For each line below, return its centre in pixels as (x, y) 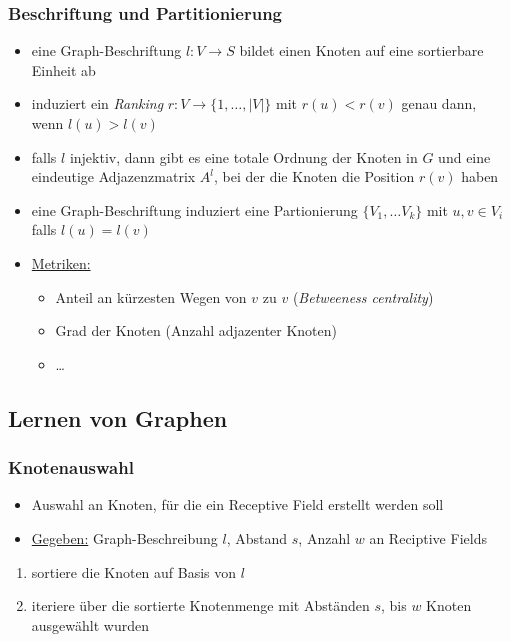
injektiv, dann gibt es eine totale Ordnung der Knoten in (243, 156)
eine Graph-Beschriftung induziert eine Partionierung (194, 209)
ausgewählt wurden (90, 624)
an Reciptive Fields (428, 537)
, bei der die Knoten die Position (314, 176)
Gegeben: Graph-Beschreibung (124, 537)
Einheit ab (63, 69)
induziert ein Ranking (97, 103)
